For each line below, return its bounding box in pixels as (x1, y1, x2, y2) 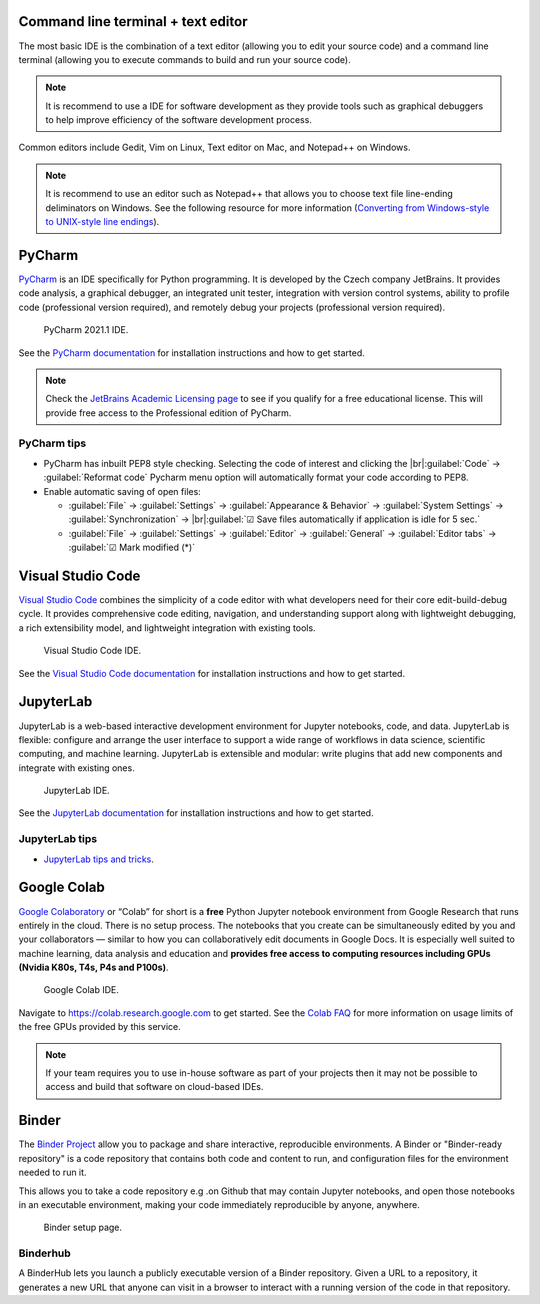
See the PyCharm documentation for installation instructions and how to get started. (18, 346, 365, 359)
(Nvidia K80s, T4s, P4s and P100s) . (18, 961, 169, 974)
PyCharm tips (18, 436, 87, 450)
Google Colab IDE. (43, 984, 120, 996)
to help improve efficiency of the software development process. (45, 114, 312, 126)
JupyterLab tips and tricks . (43, 853, 155, 865)
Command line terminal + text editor (18, 13, 248, 30)
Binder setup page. (43, 1221, 123, 1234)
